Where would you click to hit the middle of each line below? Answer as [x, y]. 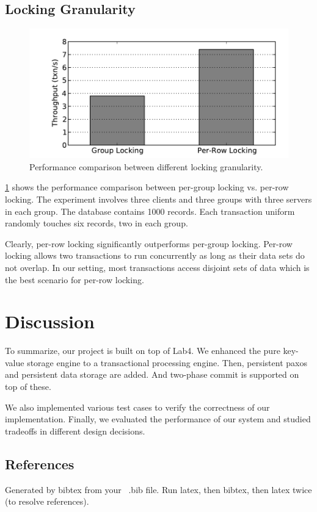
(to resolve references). [47, 501]
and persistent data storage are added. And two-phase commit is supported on [152, 374]
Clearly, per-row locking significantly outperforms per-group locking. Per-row [149, 243]
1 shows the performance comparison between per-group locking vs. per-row [147, 187]
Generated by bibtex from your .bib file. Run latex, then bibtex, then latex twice [158, 489]
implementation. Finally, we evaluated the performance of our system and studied [158, 419]
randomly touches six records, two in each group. [97, 223]
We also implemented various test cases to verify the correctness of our [137, 407]
